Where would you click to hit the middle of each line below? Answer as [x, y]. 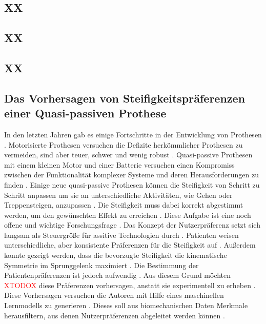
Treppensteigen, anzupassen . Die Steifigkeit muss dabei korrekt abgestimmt [124, 205]
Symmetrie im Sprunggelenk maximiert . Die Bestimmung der [101, 265]
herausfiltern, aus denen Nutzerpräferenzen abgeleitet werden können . [115, 315]
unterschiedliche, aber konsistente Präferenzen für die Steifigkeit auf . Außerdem [130, 245]
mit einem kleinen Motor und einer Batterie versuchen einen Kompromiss [119, 164]
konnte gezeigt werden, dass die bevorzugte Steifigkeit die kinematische [116, 255]
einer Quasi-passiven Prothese [85, 113]
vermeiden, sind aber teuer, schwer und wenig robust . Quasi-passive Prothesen [128, 155]
